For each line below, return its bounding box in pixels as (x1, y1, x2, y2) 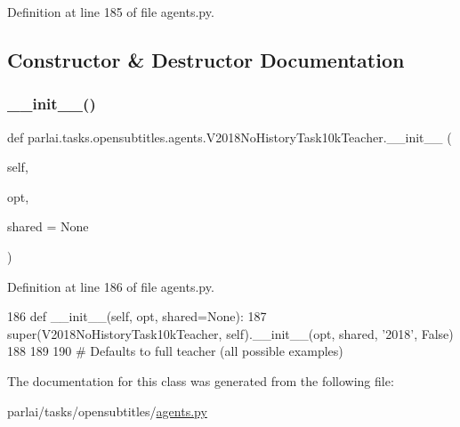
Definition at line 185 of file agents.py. (7, 3, 214, 20)
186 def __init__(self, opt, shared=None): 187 (7, 307, 267, 326)
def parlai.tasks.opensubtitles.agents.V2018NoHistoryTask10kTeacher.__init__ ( (7, 127, 452, 146)
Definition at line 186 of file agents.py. (7, 277, 214, 295)
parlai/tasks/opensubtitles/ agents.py (7, 401, 207, 420)
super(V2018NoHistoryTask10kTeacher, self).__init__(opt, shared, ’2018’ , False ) (7, 324, 454, 342)
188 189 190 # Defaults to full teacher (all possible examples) (7, 342, 343, 360)
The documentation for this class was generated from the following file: (7, 371, 394, 390)
